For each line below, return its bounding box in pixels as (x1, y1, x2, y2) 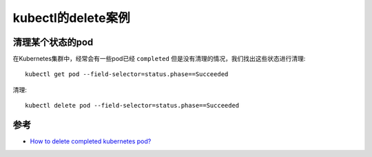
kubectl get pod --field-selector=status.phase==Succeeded (25, 71, 229, 78)
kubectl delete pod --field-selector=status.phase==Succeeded (25, 101, 240, 110)
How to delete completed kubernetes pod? (30, 137, 152, 145)
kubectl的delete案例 (12, 10, 130, 25)
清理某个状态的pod (12, 36, 94, 48)
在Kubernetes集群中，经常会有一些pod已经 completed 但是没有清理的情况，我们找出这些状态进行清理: (12, 55, 306, 63)
